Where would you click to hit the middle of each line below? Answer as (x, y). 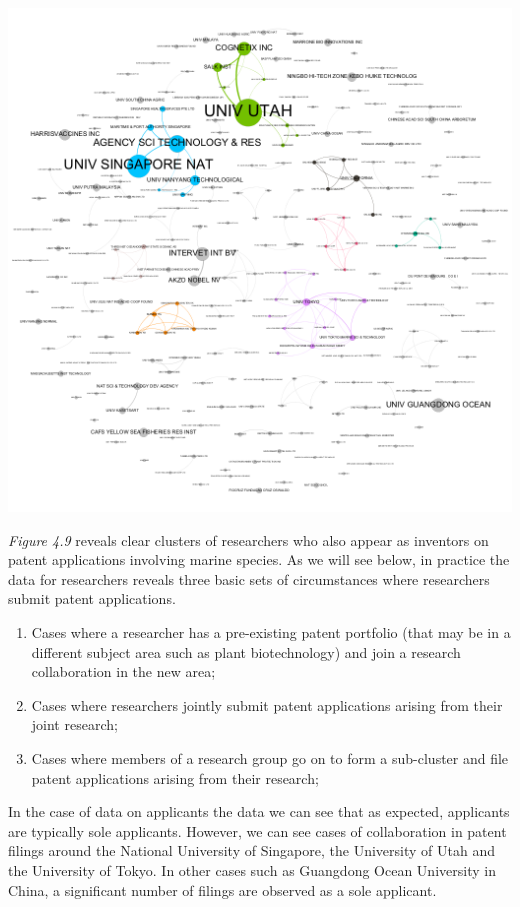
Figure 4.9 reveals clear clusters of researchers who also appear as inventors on (248, 539)
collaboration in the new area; (123, 671)
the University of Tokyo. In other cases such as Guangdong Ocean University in (252, 869)
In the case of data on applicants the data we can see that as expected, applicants (259, 811)
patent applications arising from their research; (175, 777)
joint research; (74, 724)
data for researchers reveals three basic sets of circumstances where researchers (249, 578)
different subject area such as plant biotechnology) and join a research (246, 651)
